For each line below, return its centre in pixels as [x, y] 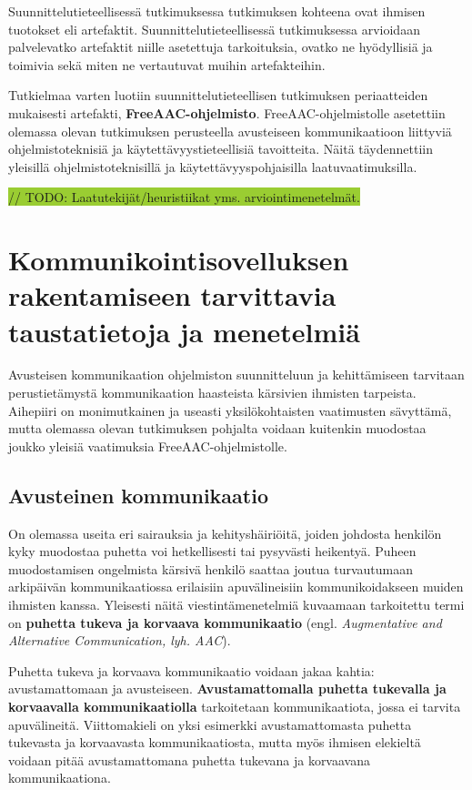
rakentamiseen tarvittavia [172, 295]
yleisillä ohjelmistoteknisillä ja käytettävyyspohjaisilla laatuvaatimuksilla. [213, 166]
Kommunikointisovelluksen [179, 260]
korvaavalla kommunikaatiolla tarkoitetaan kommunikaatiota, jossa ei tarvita [235, 706]
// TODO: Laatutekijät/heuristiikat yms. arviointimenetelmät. [184, 197]
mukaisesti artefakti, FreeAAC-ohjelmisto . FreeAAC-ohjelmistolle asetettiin [227, 112]
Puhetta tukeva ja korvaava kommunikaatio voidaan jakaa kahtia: [191, 670]
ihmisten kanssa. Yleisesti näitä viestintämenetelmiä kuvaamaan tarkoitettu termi [236, 604]
